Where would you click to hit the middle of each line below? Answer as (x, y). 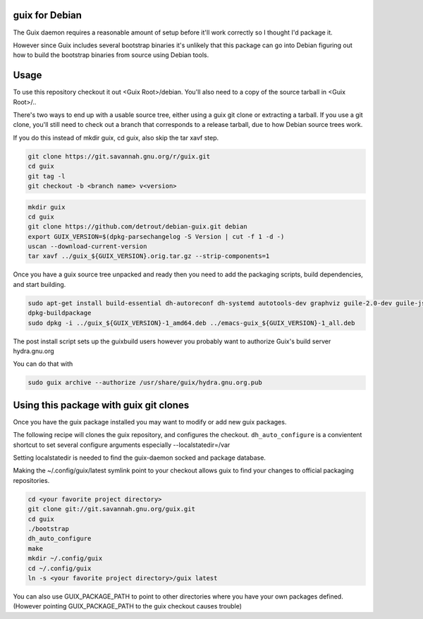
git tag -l (47, 176)
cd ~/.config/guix (60, 568)
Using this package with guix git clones (101, 405)
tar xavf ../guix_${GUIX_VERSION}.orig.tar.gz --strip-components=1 (149, 256)
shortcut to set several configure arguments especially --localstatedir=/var (122, 445)
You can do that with (43, 364)
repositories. (31, 480)
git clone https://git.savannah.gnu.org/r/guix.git (119, 156)
